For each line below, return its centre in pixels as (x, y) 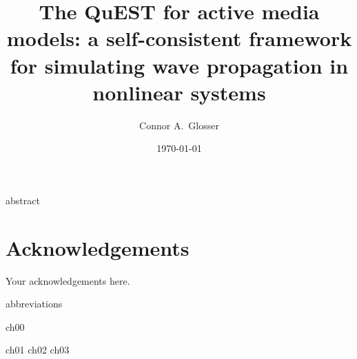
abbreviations (34, 304)
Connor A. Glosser (179, 125)
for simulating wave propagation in (179, 65)
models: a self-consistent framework (179, 38)
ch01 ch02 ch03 (38, 350)
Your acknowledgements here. (68, 280)
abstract (23, 200)
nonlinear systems (179, 92)
